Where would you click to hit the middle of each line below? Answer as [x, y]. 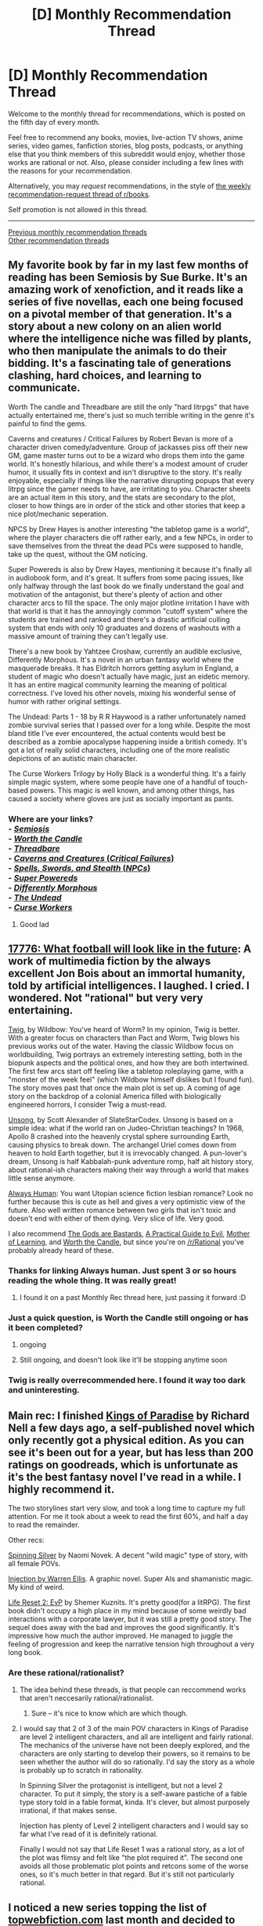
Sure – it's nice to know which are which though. [109, 1713]
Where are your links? [51, 818]
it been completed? [46, 1327]
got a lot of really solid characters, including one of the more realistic [119, 750]
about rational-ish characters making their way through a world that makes [128, 1170]
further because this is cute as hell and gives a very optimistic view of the [127, 1201]
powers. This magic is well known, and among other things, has [132, 790]
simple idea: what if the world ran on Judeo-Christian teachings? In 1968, [126, 1128]
